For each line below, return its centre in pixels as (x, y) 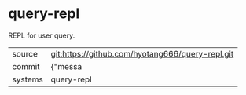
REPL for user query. (42, 35)
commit (26, 66)
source (25, 53)
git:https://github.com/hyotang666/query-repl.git (142, 53)
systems (28, 79)
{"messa (66, 66)
